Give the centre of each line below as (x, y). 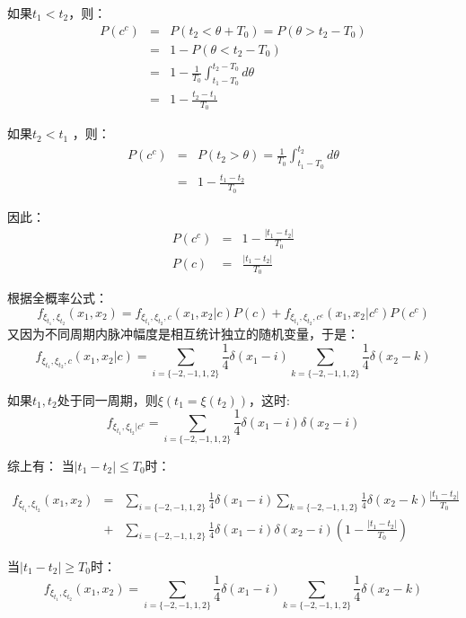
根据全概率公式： (57, 298)
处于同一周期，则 (107, 399)
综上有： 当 (41, 465)
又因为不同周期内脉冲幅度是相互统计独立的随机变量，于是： (183, 334)
